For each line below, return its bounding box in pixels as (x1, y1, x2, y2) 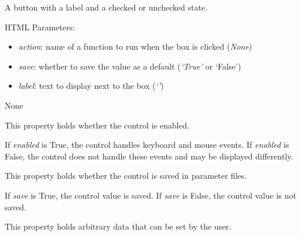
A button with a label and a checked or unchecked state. (5, 1, 208, 13)
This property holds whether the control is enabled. (5, 119, 190, 131)
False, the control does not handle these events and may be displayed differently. (5, 150, 293, 162)
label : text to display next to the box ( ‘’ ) (18, 79, 164, 92)
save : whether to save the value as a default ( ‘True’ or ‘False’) (18, 60, 241, 72)
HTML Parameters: (5, 20, 75, 33)
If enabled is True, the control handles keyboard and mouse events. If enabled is (5, 138, 289, 151)
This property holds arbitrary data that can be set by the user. (5, 220, 231, 232)
